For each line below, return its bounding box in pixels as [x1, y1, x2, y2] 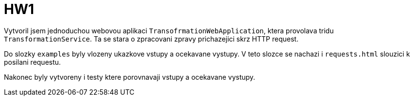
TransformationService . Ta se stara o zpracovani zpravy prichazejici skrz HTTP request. [4, 34, 299, 43]
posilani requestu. [4, 57, 61, 66]
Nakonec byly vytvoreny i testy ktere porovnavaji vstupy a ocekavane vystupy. [4, 72, 256, 81]
